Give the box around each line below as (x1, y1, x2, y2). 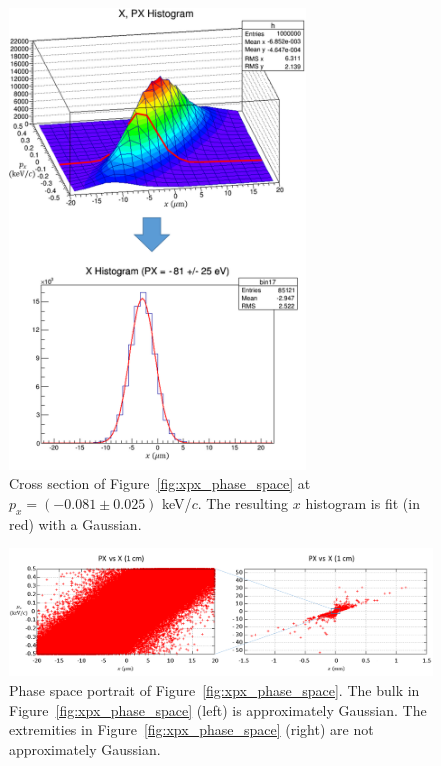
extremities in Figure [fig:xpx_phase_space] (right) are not (9, 719, 374, 740)
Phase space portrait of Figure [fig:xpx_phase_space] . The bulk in (9, 679, 420, 700)
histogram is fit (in (305, 493, 420, 514)
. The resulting (197, 493, 289, 514)
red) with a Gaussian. (9, 513, 142, 534)
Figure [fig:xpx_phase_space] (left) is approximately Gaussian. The (9, 699, 427, 720)
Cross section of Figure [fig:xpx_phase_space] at (9, 473, 311, 494)
